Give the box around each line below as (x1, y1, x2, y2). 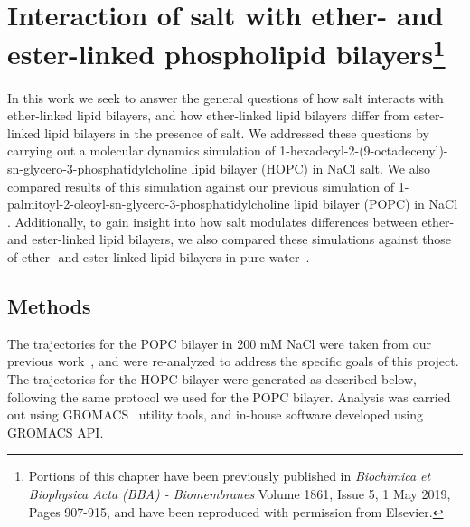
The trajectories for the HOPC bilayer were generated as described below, (7, 369, 417, 388)
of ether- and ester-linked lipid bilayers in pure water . (7, 247, 310, 266)
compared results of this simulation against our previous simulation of (7, 176, 395, 195)
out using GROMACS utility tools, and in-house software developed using (7, 405, 424, 424)
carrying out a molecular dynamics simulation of (7, 141, 276, 160)
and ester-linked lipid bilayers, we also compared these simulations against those (7, 230, 452, 249)
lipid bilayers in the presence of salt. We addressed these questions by (44, 123, 429, 142)
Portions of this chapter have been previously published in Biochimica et (28, 466, 431, 485)
